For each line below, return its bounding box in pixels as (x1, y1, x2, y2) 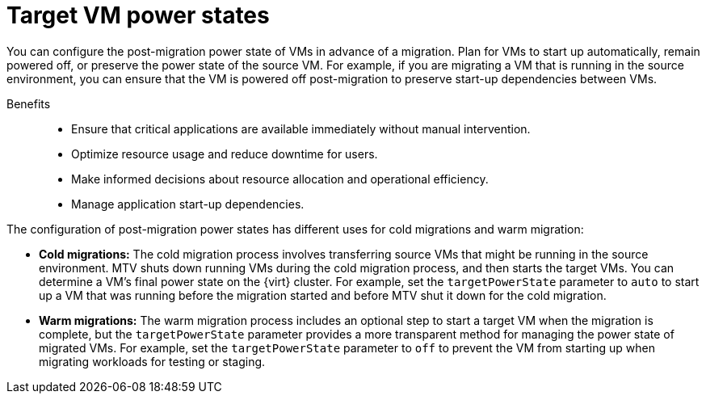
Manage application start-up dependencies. (71, 196, 305, 211)
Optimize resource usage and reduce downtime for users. (71, 146, 378, 161)
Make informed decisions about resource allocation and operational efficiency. (71, 171, 489, 186)
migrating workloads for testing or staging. (39, 354, 266, 368)
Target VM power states (6, 2, 270, 29)
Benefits (6, 96, 51, 111)
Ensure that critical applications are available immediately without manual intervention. (71, 121, 531, 136)
